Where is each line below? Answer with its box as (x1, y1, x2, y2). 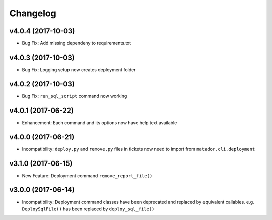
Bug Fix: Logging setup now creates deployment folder (22, 66, 136, 73)
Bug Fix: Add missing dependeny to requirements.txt (22, 40, 131, 46)
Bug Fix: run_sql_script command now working (22, 93, 127, 99)
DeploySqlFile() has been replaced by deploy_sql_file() (22, 206, 155, 212)
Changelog (9, 8, 56, 19)
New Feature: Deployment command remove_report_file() (22, 172, 153, 179)
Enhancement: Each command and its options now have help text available (22, 119, 177, 126)
